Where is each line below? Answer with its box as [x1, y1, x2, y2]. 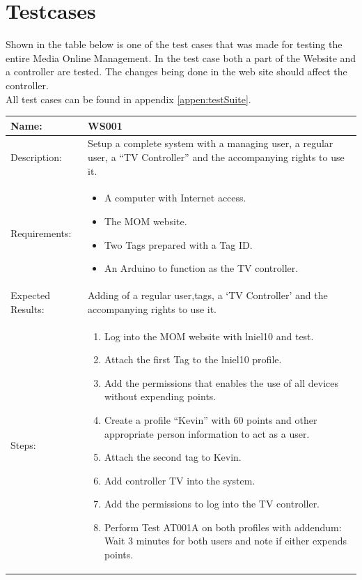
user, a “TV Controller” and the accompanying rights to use [88, 150, 345, 165]
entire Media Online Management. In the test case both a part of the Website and [6, 50, 356, 65]
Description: [10, 150, 62, 165]
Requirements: [10, 225, 72, 240]
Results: [10, 301, 45, 316]
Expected [10, 288, 50, 303]
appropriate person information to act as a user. [104, 426, 310, 441]
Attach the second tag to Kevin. [104, 450, 242, 464]
